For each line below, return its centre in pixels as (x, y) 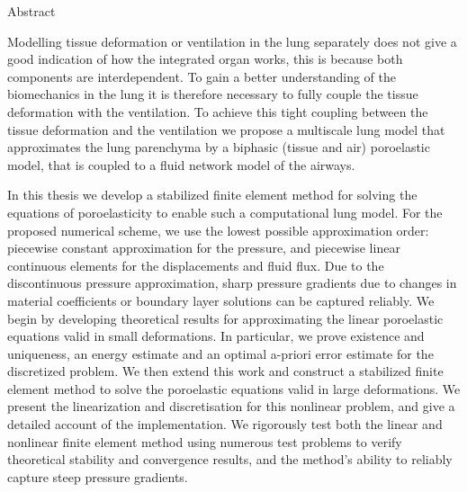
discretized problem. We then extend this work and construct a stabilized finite (225, 371)
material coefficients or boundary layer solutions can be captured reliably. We (221, 300)
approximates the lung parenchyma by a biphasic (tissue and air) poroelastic (219, 147)
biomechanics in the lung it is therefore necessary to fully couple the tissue (213, 94)
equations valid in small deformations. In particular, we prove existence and (216, 336)
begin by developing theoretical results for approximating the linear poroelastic (225, 318)
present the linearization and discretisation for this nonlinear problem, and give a (231, 406)
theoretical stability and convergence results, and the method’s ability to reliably (230, 459)
